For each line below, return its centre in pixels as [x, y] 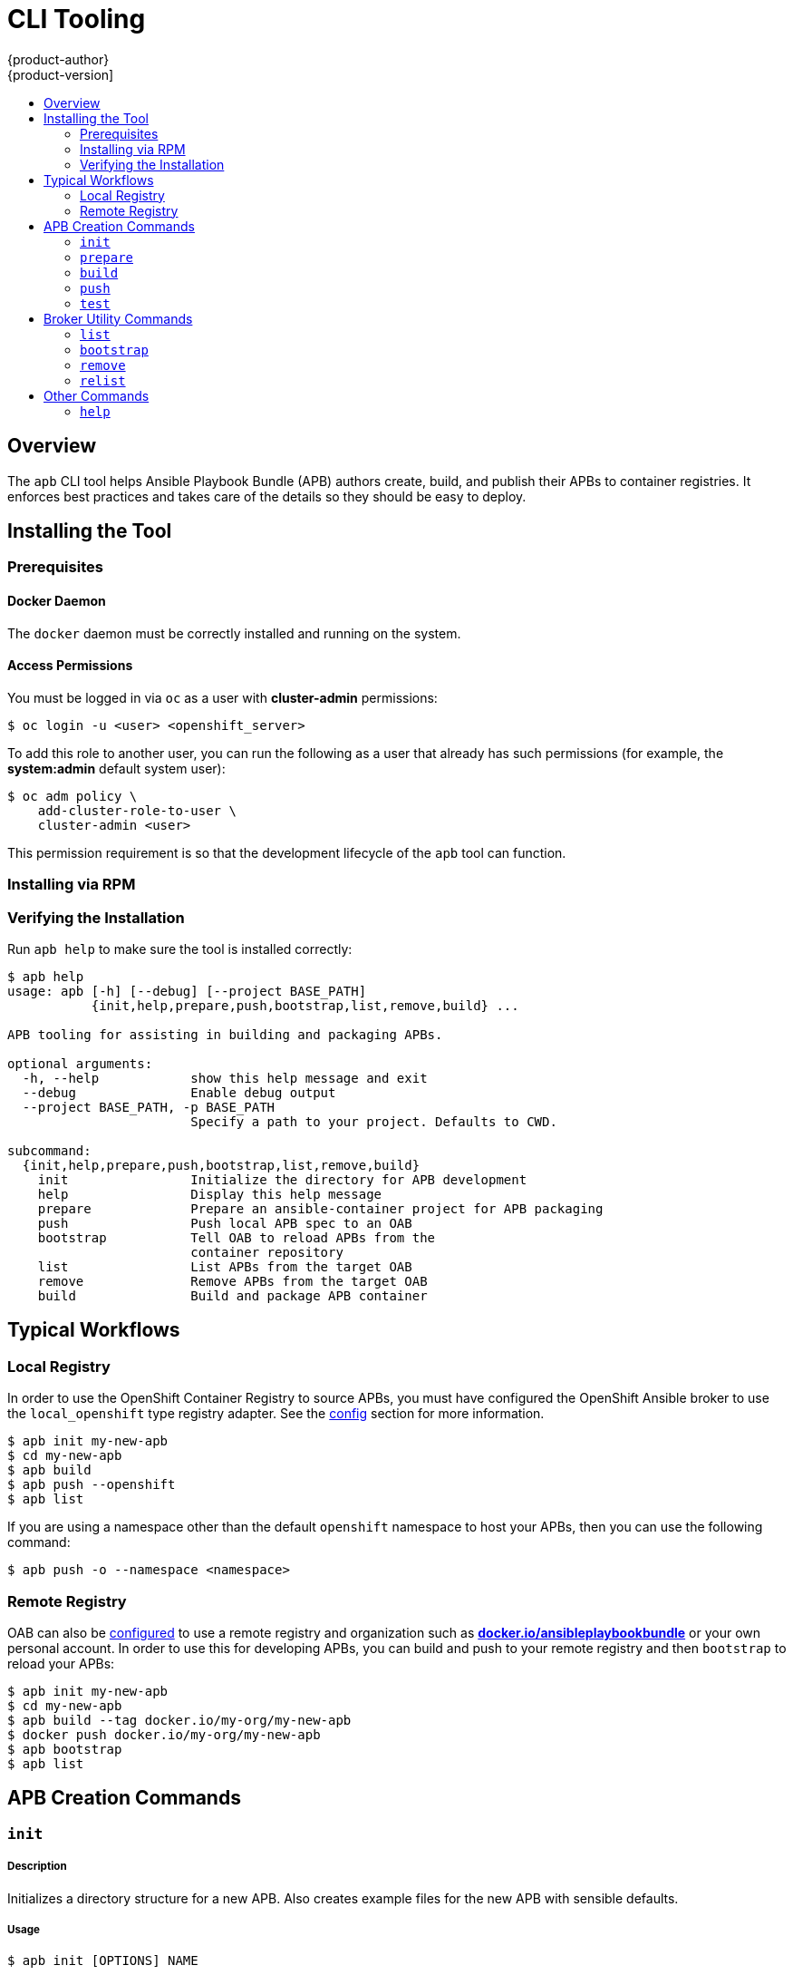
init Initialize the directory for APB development [282, 1180]
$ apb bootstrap [65, 1749]
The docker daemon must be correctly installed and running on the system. [234, 633]
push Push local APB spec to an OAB [225, 1223]
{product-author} [58, 59]
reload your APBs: [61, 1663]
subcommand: [49, 1151]
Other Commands [97, 395]
